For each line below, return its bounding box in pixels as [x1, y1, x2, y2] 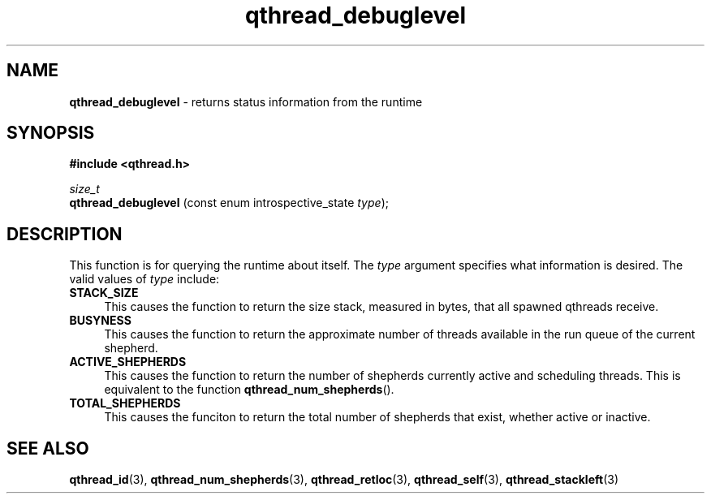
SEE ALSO [6, 437, 89, 459]
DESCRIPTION [6, 223, 123, 244]
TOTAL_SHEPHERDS [69, 396, 181, 411]
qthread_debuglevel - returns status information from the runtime [69, 94, 423, 109]
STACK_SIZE [69, 286, 139, 300]
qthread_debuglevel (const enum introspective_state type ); [69, 196, 389, 210]
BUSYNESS [69, 313, 131, 328]
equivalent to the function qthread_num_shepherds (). [104, 382, 394, 397]
